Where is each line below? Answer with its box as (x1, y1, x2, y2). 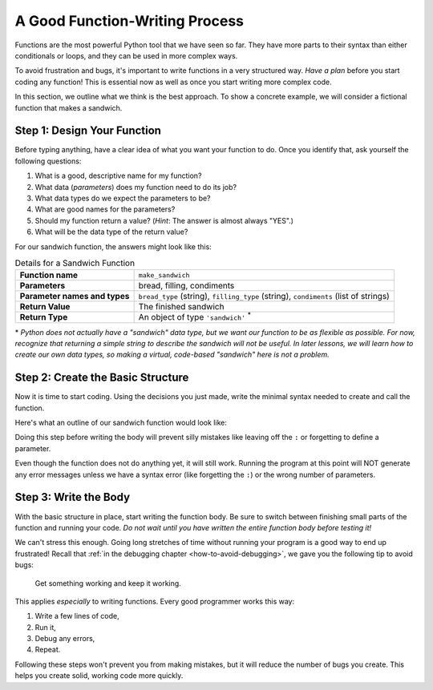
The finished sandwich (138, 301, 225, 313)
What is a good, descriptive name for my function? (34, 171, 202, 180)
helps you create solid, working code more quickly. (14, 671, 184, 680)
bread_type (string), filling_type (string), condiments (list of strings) (138, 291, 391, 302)
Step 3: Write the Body (14, 490, 131, 504)
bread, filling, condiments (138, 280, 235, 292)
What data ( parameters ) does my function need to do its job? (34, 182, 237, 192)
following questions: (14, 156, 82, 166)
